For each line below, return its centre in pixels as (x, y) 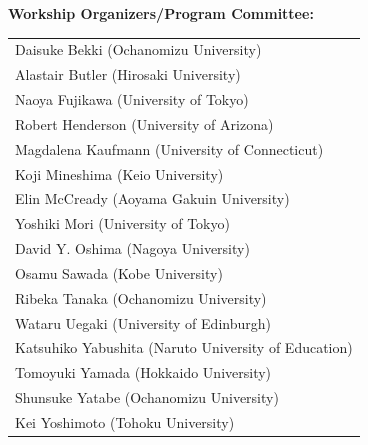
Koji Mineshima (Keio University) (119, 173)
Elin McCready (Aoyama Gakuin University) (152, 198)
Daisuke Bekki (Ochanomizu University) (138, 49)
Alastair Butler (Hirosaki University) (128, 74)
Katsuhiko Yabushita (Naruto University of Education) (184, 347)
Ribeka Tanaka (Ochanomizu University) (141, 297)
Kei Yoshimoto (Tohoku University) (125, 422)
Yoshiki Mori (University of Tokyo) (122, 223)
